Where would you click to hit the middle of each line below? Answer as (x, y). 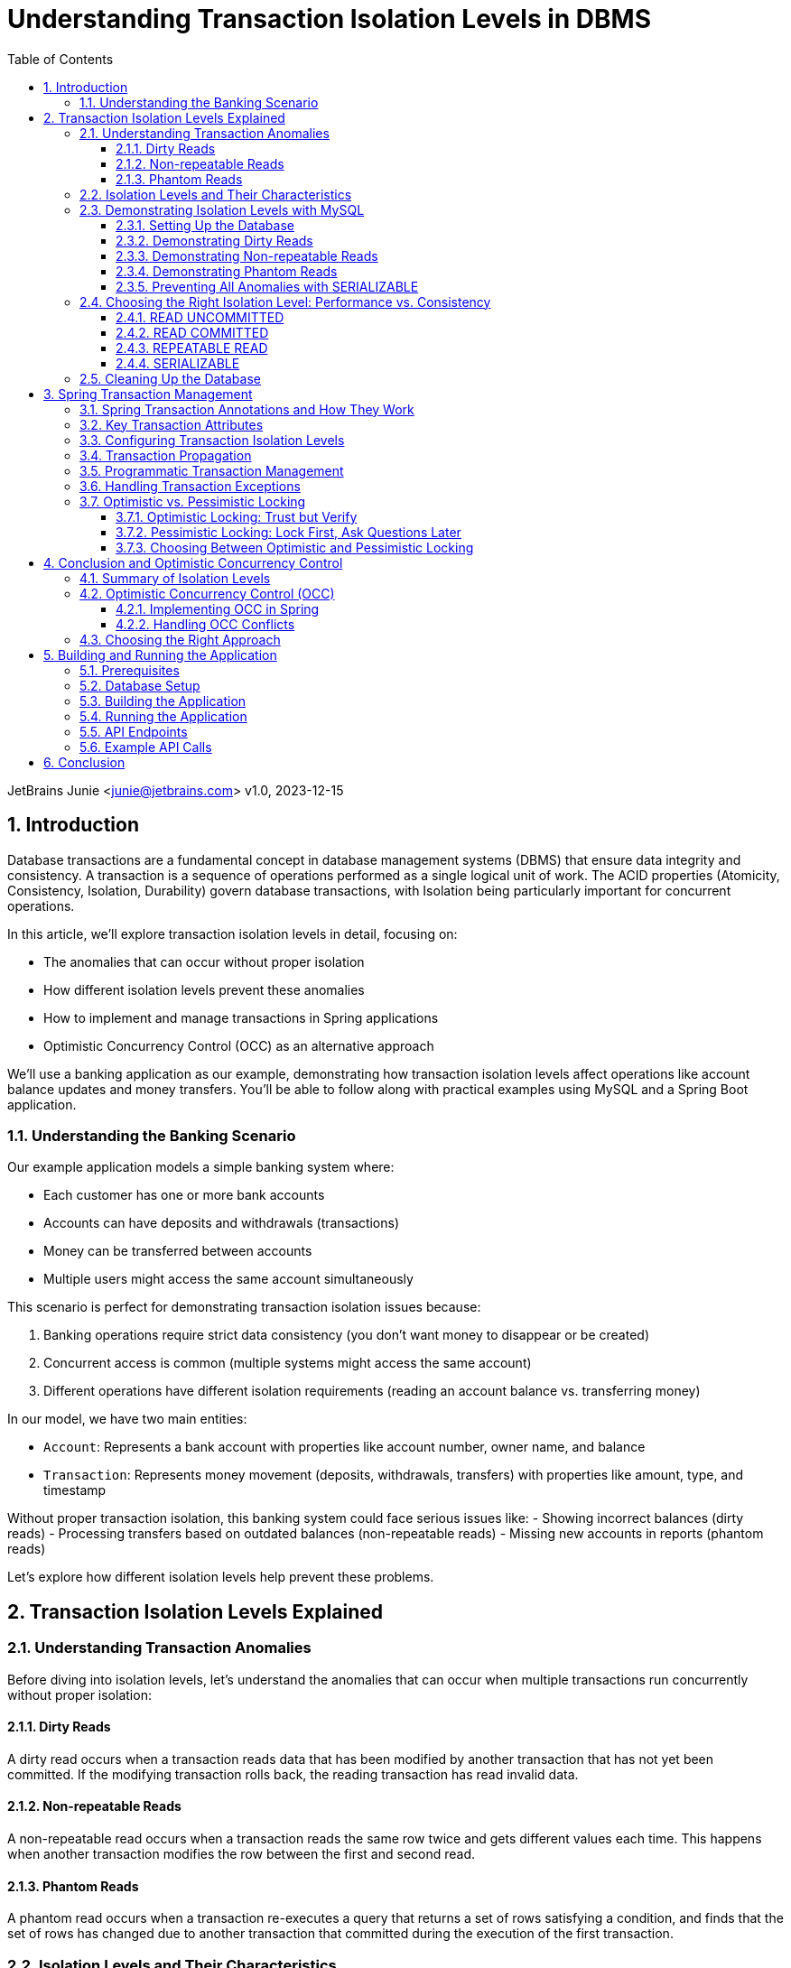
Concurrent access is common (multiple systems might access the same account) (288, 1363)
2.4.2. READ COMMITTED (192, 332)
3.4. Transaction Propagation (166, 455)
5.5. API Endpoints (134, 731)
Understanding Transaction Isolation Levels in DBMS (330, 19)
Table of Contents (60, 59)
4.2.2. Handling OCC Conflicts (205, 624)
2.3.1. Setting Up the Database (205, 225)
